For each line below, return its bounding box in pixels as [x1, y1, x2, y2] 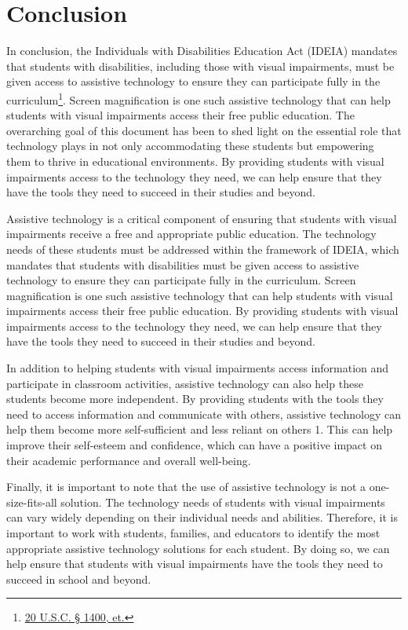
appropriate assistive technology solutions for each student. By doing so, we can [6, 540, 390, 556]
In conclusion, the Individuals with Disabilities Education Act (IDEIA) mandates [6, 42, 398, 59]
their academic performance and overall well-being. [6, 452, 251, 468]
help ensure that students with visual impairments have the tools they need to [6, 555, 383, 572]
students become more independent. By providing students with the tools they [6, 390, 384, 407]
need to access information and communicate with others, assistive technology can [6, 405, 401, 422]
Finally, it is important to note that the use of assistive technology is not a [6, 478, 366, 495]
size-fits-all [6, 493, 57, 510]
